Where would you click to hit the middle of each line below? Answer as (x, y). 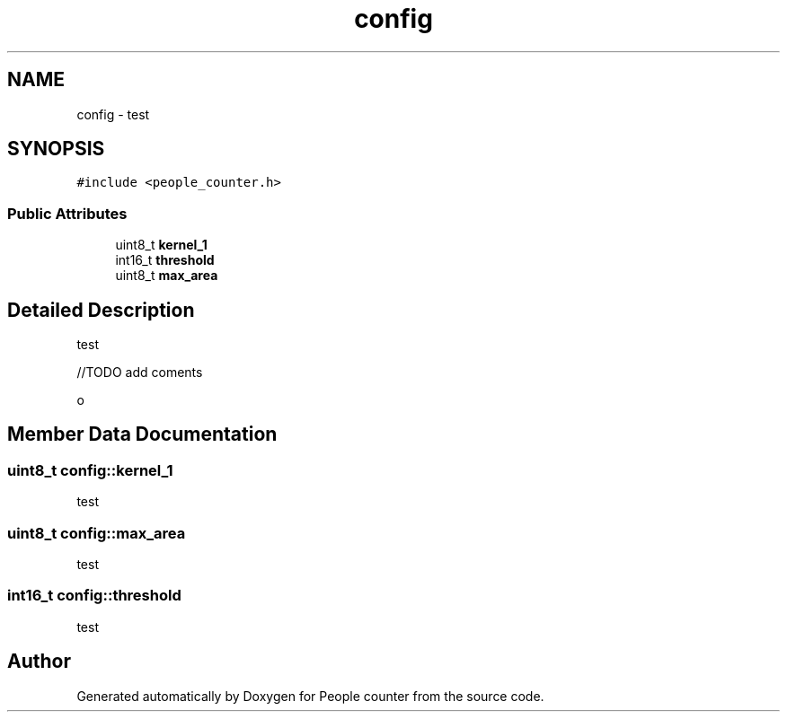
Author (39, 662)
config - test (113, 114)
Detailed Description (101, 310)
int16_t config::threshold (94, 596)
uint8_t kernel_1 (161, 245)
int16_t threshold (165, 260)
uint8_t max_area (167, 276)
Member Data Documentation (142, 434)
